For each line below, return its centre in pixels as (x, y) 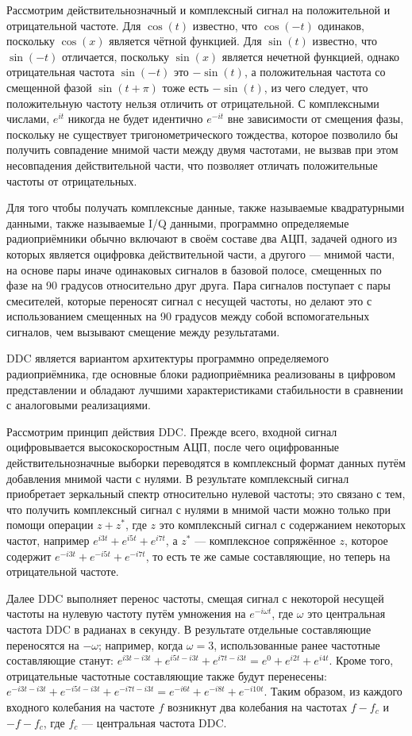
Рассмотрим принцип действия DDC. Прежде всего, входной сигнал (172, 431)
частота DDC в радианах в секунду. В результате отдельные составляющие (189, 629)
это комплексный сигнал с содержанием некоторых (282, 525)
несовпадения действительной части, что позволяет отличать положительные (192, 165)
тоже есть (185, 87)
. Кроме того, (361, 660)
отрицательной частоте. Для (74, 25)
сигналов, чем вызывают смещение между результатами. (143, 331)
